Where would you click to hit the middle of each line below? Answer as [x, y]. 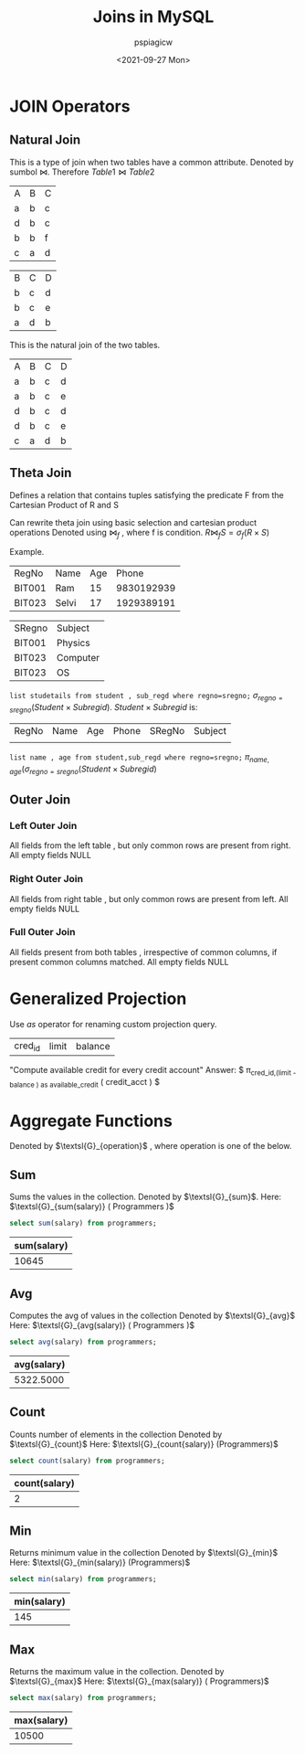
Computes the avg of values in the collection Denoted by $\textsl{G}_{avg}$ [152, 1315]
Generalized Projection [98, 999]
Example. [27, 552]
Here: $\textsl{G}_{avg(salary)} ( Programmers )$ [102, 1325]
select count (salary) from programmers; [88, 1461]
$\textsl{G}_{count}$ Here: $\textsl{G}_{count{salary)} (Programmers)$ [144, 1444]
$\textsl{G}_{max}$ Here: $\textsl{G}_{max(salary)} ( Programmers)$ [139, 1681]
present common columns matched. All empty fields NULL [119, 962]
